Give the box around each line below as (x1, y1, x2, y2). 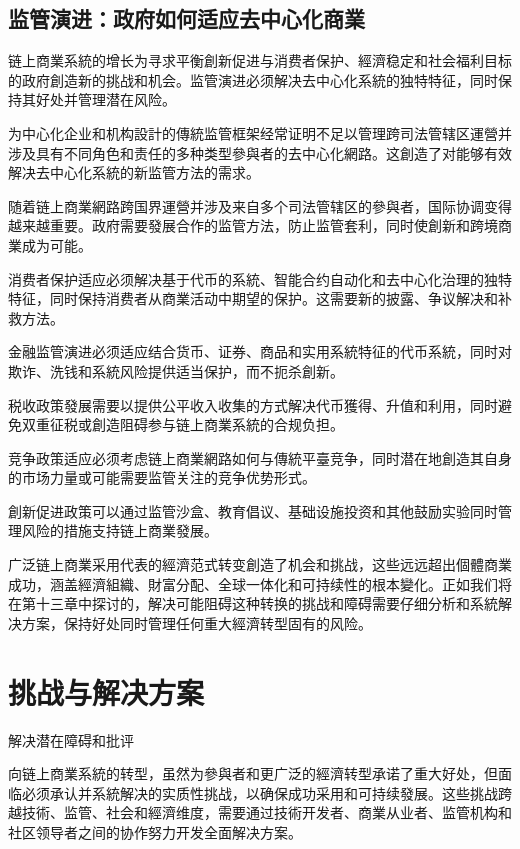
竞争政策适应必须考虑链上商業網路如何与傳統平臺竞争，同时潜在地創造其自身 (8, 447, 512, 468)
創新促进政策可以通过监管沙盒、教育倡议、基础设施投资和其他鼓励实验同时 (8, 500, 498, 521)
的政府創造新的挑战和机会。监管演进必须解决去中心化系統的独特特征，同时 (8, 69, 498, 90)
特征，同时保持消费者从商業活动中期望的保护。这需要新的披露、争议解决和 (8, 288, 498, 309)
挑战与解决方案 (8, 671, 205, 712)
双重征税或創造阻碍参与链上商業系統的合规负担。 (21, 414, 344, 435)
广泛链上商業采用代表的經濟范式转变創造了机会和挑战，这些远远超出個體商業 (8, 554, 512, 575)
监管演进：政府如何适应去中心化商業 (8, 3, 365, 34)
